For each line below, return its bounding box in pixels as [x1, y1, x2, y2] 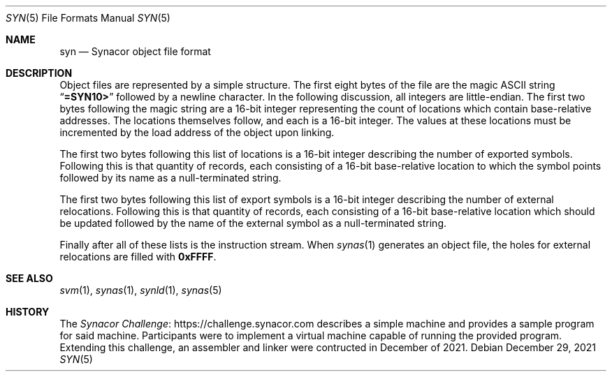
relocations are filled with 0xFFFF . [59, 251, 217, 263]
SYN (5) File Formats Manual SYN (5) [6, 12, 170, 24]
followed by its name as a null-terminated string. [59, 172, 282, 184]
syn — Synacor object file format [59, 45, 211, 57]
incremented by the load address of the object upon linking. [59, 126, 335, 138]
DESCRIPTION [6, 67, 73, 79]
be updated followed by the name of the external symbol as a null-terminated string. [59, 217, 447, 229]
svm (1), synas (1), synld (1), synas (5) [59, 284, 222, 296]
